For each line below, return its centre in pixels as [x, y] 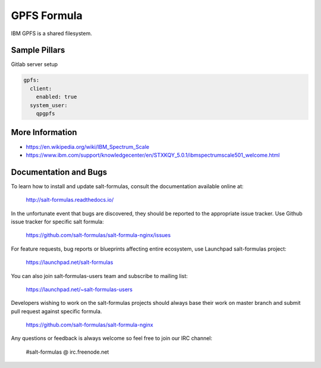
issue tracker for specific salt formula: [57, 222]
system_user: [49, 105]
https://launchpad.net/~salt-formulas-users [79, 289]
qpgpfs [45, 113]
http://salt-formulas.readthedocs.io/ [70, 200]
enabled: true [56, 97]
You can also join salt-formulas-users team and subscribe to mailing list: [100, 276]
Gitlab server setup [34, 64]
